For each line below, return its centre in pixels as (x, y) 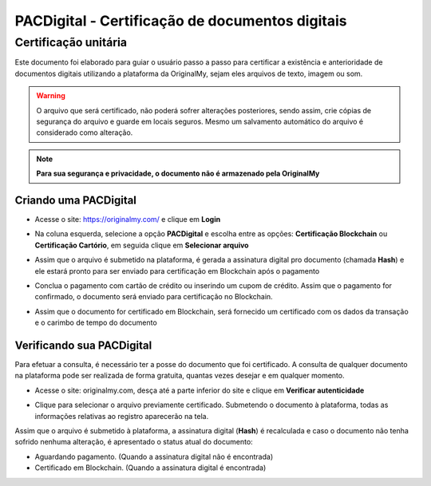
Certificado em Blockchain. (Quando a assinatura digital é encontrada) (150, 468)
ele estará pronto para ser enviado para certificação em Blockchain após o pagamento (177, 271)
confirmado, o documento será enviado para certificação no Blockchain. (154, 297)
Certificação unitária (71, 42)
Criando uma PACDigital (76, 200)
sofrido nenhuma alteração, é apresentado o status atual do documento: (134, 442)
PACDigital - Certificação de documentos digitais (181, 21)
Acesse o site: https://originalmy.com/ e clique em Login (128, 219)
